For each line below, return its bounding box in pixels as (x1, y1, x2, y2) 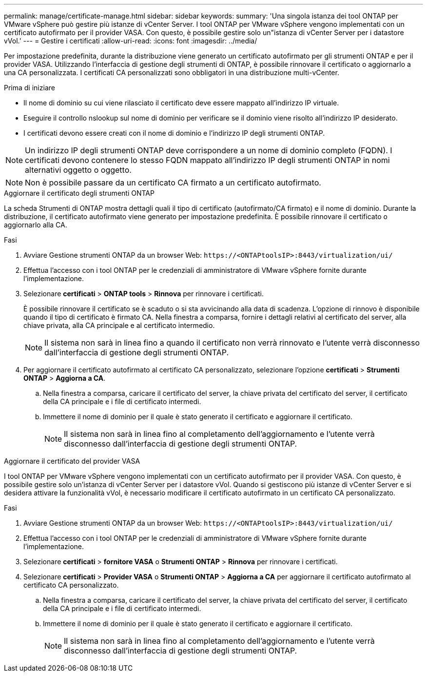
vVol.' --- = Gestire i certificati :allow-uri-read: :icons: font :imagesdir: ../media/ (4, 37, 257, 45)
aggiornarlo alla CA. (4, 221, 67, 229)
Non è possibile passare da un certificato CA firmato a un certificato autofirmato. (25, 178, 321, 187)
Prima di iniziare (4, 83, 55, 92)
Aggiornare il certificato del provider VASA (4, 457, 140, 465)
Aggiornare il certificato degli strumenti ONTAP (4, 189, 155, 197)
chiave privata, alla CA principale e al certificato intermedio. (23, 321, 215, 329)
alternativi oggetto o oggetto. (25, 165, 132, 175)
